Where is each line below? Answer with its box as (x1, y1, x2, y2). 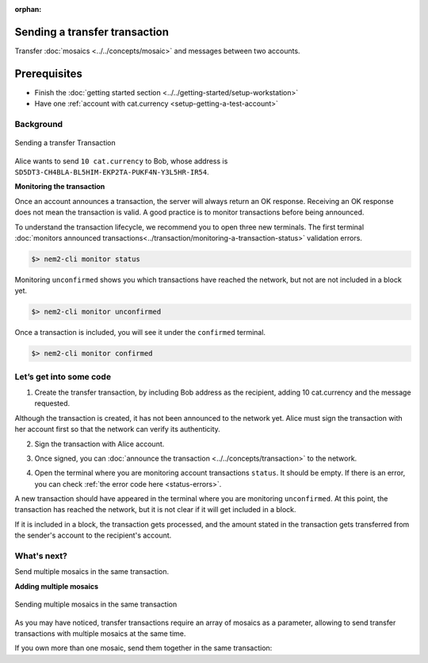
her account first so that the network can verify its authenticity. (14, 425, 221, 434)
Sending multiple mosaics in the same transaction (14, 599, 178, 609)
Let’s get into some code (14, 371, 111, 382)
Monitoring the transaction (14, 182, 105, 191)
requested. (34, 399, 71, 408)
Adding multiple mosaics (14, 581, 99, 591)
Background (14, 118, 63, 129)
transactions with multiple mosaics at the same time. (14, 628, 186, 638)
